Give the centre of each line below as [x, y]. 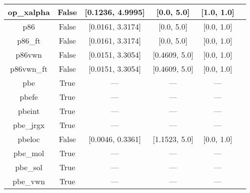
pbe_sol [29, 167]
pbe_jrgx [29, 125]
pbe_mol [29, 153]
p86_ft [29, 40]
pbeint [29, 111]
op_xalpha [29, 12]
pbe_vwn [29, 181]
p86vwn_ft [29, 69]
